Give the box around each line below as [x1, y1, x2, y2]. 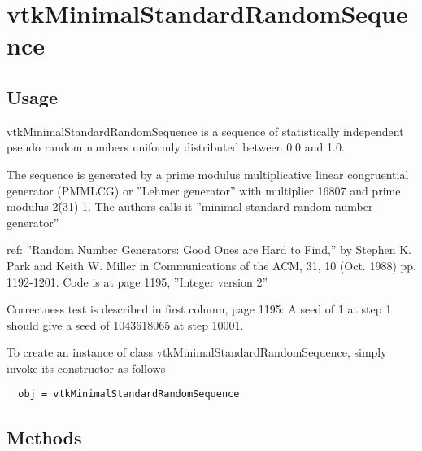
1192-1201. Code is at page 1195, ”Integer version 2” [7, 273, 268, 290]
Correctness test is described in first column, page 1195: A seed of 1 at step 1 [7, 300, 392, 317]
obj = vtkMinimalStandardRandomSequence [18, 388, 240, 401]
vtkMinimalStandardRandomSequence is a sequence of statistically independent [7, 122, 404, 139]
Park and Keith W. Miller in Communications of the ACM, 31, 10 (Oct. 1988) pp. [7, 256, 416, 274]
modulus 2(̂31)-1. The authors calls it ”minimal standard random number [7, 198, 373, 215]
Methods [7, 424, 82, 449]
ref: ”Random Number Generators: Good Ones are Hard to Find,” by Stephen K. [7, 241, 412, 258]
